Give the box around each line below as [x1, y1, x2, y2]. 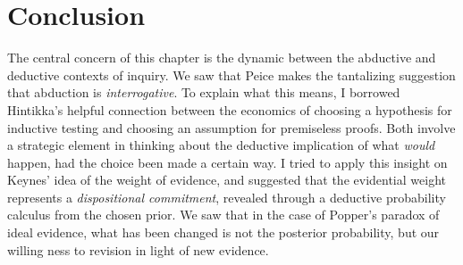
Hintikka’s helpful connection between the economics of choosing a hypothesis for [7, 100, 452, 119]
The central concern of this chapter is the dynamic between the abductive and [7, 48, 436, 67]
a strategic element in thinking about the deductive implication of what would [7, 136, 435, 154]
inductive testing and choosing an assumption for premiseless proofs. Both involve [7, 118, 456, 137]
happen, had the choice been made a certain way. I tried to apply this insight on [7, 153, 448, 171]
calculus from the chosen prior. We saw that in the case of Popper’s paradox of [7, 205, 440, 224]
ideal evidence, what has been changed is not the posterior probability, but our [7, 223, 440, 242]
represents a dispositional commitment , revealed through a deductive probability [7, 187, 446, 206]
